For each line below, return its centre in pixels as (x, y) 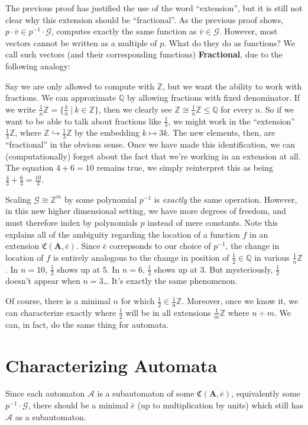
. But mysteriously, (239, 269)
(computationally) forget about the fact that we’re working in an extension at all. (153, 156)
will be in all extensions (168, 312)
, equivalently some (266, 393)
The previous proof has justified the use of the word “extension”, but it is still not (154, 8)
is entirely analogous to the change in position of (141, 257)
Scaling (18, 199)
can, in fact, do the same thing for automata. (87, 324)
